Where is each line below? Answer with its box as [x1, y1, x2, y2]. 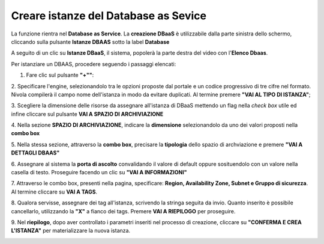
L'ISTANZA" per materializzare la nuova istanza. [11, 227, 131, 234]
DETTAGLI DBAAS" [11, 149, 60, 156]
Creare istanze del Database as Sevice [11, 9, 207, 22]
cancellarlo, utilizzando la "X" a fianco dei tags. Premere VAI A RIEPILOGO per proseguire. [11, 207, 236, 215]
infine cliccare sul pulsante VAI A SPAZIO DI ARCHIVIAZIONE [11, 110, 164, 117]
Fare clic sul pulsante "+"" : [26, 72, 94, 79]
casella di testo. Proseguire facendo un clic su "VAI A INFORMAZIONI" [11, 169, 187, 176]
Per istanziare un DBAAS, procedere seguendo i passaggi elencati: [11, 60, 176, 67]
